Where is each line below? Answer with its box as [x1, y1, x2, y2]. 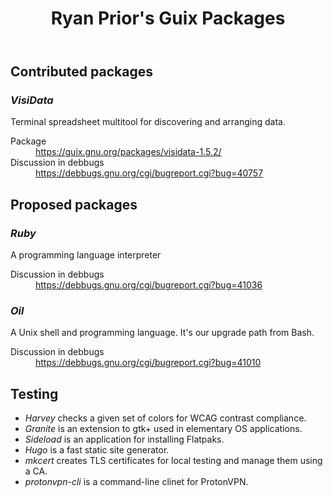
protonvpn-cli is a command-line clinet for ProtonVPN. [24, 476, 249, 488]
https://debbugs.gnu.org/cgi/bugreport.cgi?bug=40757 [35, 167, 264, 179]
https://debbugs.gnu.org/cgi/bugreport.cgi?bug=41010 [35, 357, 262, 369]
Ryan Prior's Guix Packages [50, 7, 286, 30]
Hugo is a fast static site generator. [24, 444, 170, 456]
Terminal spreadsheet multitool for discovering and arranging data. [10, 116, 286, 128]
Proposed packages [10, 196, 138, 213]
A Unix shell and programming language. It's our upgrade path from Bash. [10, 327, 315, 339]
